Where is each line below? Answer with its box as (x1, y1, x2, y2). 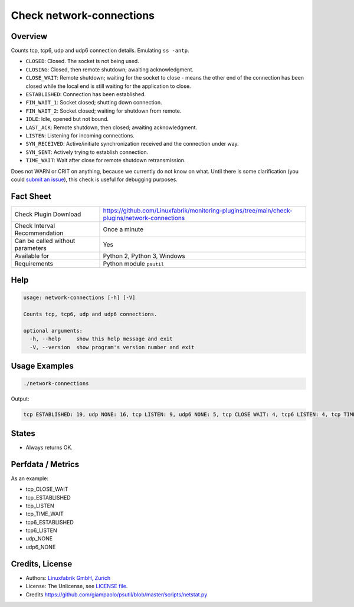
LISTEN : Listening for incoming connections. (25, 132, 135, 139)
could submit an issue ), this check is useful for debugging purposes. (11, 176, 178, 183)
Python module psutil (103, 260, 165, 268)
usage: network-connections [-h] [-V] (23, 294, 136, 301)
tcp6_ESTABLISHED (25, 519, 74, 526)
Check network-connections (11, 9, 155, 22)
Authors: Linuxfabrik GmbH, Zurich (25, 574, 111, 581)
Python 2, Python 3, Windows (103, 251, 186, 260)
